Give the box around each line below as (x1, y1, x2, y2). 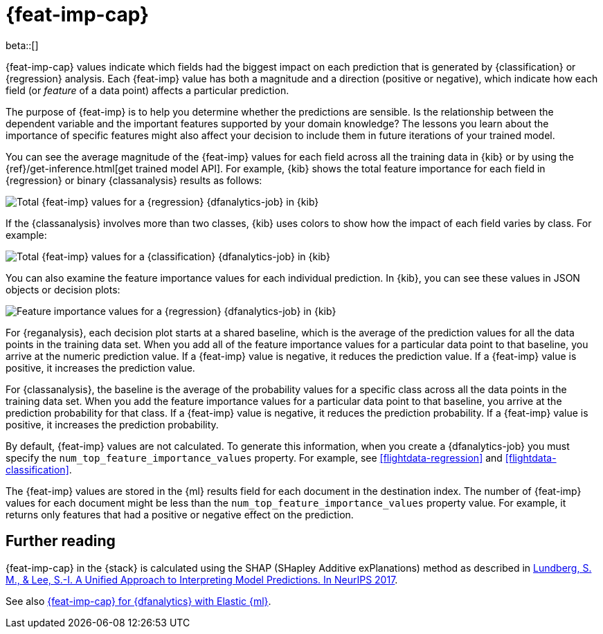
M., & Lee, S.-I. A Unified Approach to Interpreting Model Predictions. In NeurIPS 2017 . (6, 573, 398, 586)
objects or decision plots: (6, 283, 120, 296)
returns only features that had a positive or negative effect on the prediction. (6, 508, 354, 520)
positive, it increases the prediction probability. (6, 418, 219, 431)
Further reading (6, 532, 116, 550)
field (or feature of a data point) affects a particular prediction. (6, 84, 289, 96)
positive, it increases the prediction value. (6, 361, 195, 374)
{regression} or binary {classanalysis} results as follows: (6, 174, 262, 186)
